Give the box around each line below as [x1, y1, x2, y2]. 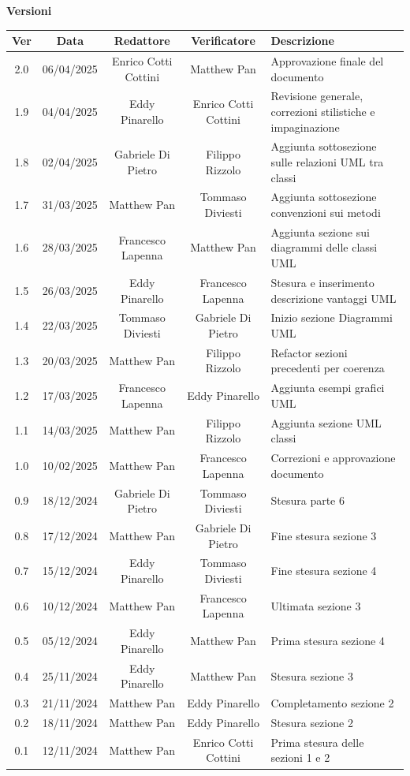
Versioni [6, 2, 52, 18]
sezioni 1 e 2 [270, 749, 330, 766]
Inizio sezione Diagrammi [270, 309, 393, 326]
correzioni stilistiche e [270, 103, 375, 119]
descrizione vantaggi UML [270, 289, 397, 306]
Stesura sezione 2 [270, 714, 353, 730]
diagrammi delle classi [270, 239, 378, 256]
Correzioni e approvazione [270, 450, 396, 466]
